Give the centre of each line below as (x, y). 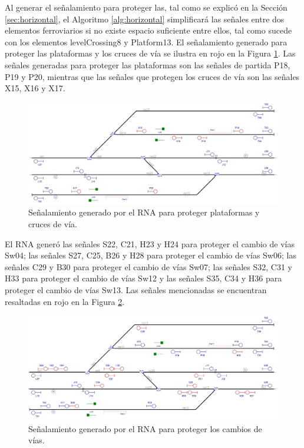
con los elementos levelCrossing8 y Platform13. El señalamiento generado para (146, 42)
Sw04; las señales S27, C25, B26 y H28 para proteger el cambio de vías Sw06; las (151, 255)
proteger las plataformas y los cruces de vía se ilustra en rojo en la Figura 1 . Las (150, 53)
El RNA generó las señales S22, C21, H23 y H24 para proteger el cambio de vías (150, 243)
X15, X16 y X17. (35, 88)
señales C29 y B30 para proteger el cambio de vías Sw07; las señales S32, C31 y (148, 266)
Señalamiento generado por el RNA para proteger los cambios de (145, 428)
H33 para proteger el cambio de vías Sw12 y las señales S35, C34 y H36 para (143, 278)
